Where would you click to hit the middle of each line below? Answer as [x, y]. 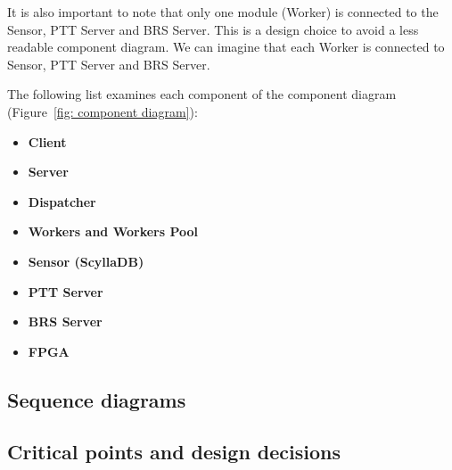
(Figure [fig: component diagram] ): [103, 111]
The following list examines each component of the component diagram [202, 94]
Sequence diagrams [97, 399]
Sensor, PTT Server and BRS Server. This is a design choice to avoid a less [213, 29]
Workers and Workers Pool [113, 231]
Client [47, 141]
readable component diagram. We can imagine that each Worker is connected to [226, 47]
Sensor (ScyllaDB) [86, 261]
